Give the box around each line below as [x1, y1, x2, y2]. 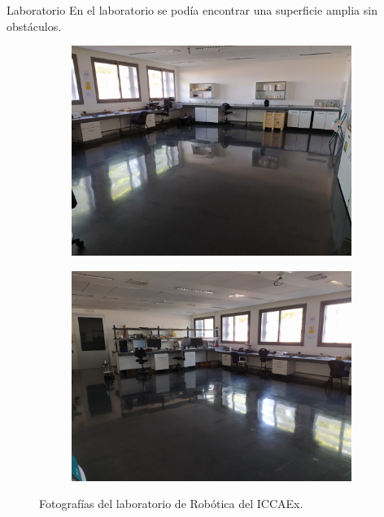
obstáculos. [7, 17, 62, 34]
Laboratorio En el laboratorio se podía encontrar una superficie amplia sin [7, 2, 377, 18]
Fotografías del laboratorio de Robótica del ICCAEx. [39, 495, 303, 512]
